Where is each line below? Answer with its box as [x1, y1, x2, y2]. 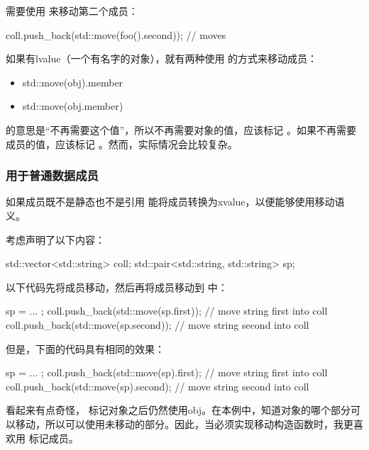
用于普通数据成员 [6, 167, 99, 184]
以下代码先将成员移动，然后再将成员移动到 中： [6, 279, 228, 294]
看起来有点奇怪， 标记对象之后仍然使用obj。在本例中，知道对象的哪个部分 [6, 403, 351, 417]
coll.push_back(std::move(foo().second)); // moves [6, 27, 226, 42]
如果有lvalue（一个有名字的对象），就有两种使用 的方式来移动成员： [6, 51, 318, 66]
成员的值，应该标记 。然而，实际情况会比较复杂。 [6, 136, 238, 151]
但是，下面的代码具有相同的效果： [6, 341, 165, 356]
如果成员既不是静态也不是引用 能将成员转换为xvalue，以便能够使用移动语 [6, 194, 345, 209]
